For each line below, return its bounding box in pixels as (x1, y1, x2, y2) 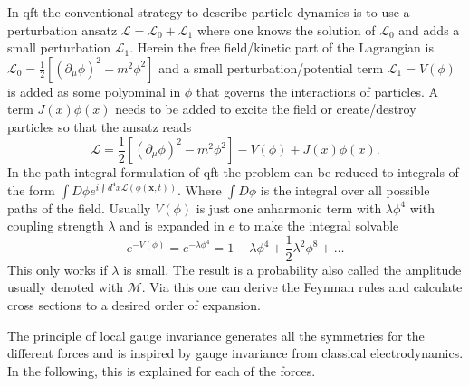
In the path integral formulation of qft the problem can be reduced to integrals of (7, 163, 459, 182)
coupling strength (7, 216, 104, 235)
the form (7, 180, 55, 199)
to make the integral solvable (238, 216, 399, 235)
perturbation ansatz (7, 20, 118, 39)
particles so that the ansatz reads (7, 117, 192, 136)
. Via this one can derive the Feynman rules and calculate (141, 278, 463, 297)
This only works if (7, 259, 108, 278)
